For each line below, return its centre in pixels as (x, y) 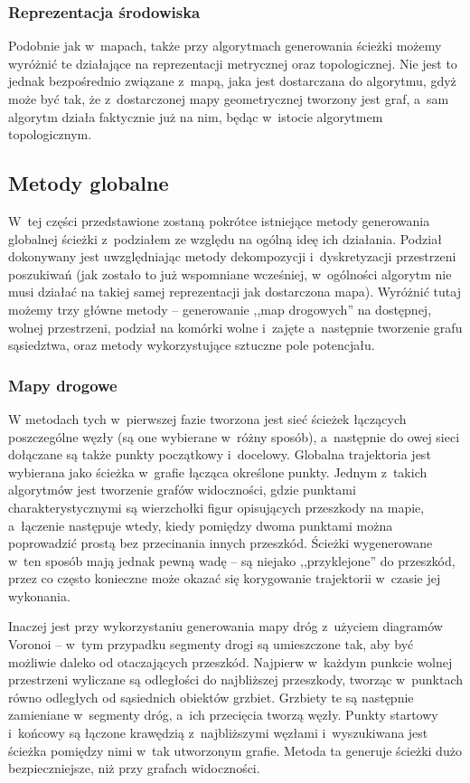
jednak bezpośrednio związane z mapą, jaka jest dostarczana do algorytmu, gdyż (232, 81)
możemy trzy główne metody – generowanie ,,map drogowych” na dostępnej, (220, 309)
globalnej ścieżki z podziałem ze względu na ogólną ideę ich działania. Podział (225, 238)
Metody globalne (89, 183)
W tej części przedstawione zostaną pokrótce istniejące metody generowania (219, 220)
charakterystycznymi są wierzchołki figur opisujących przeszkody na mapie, (216, 507)
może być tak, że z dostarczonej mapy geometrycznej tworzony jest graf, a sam (229, 99)
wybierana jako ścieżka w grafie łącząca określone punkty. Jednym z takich (218, 472)
